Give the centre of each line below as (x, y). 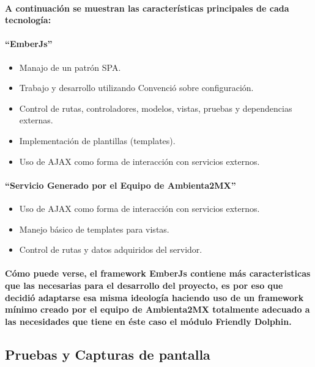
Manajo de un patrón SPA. (70, 67)
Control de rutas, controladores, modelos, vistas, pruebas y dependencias (156, 108)
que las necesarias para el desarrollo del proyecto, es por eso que (144, 285)
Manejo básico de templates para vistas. (94, 229)
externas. (36, 120)
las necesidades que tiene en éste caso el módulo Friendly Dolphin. (148, 321)
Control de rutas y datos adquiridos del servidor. (111, 249)
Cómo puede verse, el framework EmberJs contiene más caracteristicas (158, 273)
